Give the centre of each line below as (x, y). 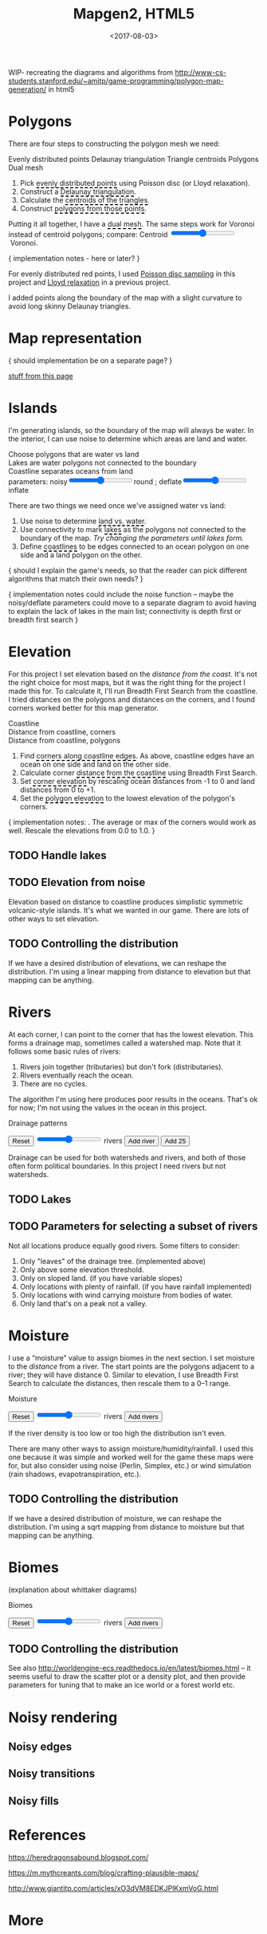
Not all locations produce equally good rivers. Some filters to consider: (124, 1246)
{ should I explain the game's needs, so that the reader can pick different (128, 570)
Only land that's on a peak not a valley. (83, 1303)
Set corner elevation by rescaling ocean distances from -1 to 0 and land (137, 781)
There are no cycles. (53, 1083)
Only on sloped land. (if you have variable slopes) (101, 1278)
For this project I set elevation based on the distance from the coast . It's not (133, 674)
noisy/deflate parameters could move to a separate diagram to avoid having (132, 602)
